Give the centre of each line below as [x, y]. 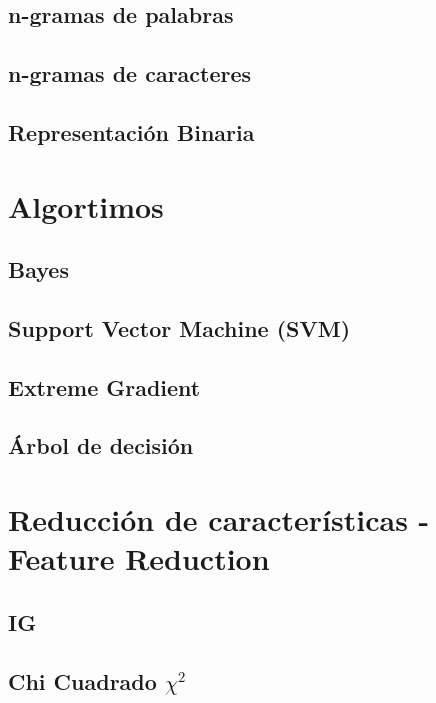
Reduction [197, 558]
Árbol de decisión [101, 445]
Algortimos [86, 205]
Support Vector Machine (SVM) [179, 327]
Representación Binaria [131, 131]
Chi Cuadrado [82, 680]
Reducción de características [208, 519]
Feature [61, 558]
